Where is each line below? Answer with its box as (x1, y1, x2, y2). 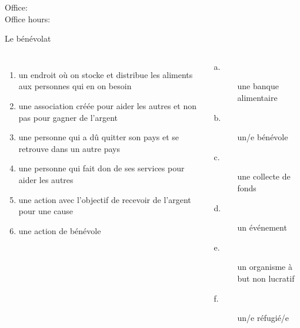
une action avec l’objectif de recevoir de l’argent (18, 193, 191, 205)
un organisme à (237, 261, 292, 273)
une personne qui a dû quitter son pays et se (18, 131, 179, 143)
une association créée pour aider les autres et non (18, 99, 197, 111)
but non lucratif (237, 272, 295, 284)
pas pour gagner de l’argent (18, 111, 118, 123)
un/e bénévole (237, 131, 288, 143)
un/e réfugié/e (237, 312, 289, 324)
